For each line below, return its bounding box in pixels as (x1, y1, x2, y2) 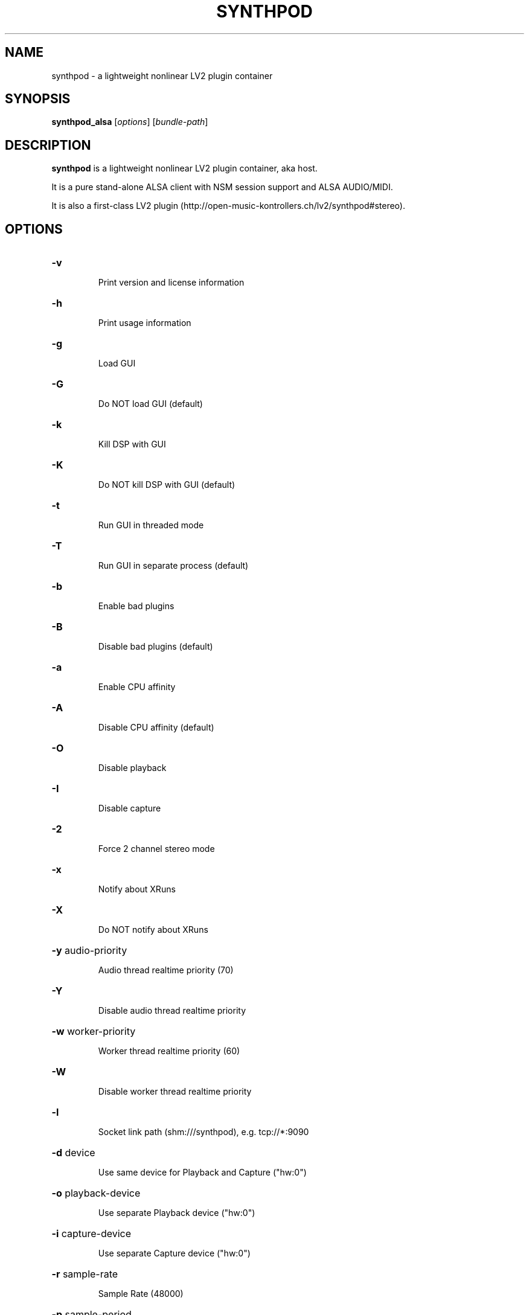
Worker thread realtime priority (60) (98, 1046, 240, 1057)
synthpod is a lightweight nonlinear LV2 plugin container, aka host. (51, 163, 318, 174)
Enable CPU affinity (98, 682, 176, 693)
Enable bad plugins (98, 601, 175, 612)
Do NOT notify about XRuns (98, 924, 208, 935)
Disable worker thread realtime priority (98, 1086, 252, 1097)
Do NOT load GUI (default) (98, 398, 203, 409)
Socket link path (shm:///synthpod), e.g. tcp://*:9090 (98, 1127, 309, 1137)
